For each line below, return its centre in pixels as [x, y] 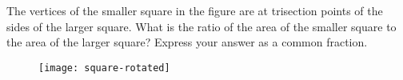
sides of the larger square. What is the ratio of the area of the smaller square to [201, 26]
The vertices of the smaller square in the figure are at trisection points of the [195, 10]
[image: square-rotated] [104, 68]
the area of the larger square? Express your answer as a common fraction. [187, 42]
